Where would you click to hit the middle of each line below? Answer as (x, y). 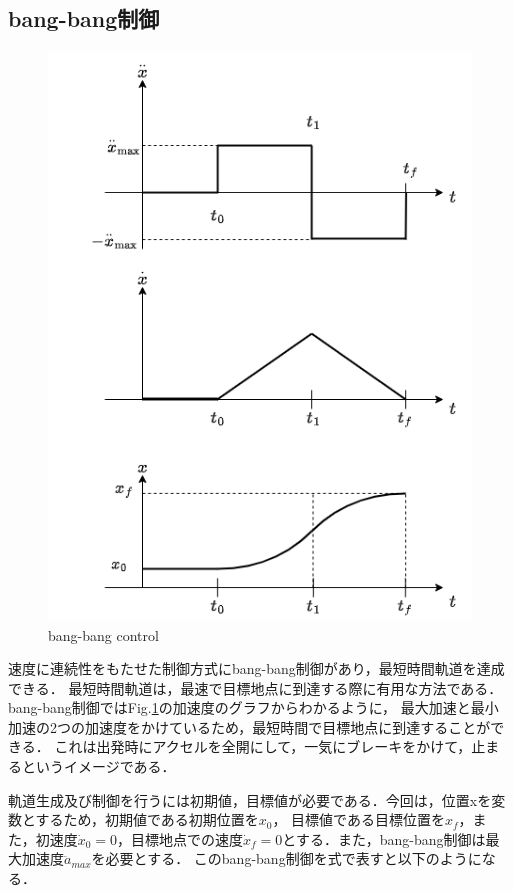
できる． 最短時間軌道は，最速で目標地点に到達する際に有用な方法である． (255, 687)
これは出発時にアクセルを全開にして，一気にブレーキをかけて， (263, 746)
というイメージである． (98, 766)
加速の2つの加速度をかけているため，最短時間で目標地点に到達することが (249, 726)
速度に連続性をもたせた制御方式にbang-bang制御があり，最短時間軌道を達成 (256, 668)
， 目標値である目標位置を (358, 819)
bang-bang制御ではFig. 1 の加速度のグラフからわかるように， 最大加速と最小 (253, 707)
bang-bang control (103, 634)
